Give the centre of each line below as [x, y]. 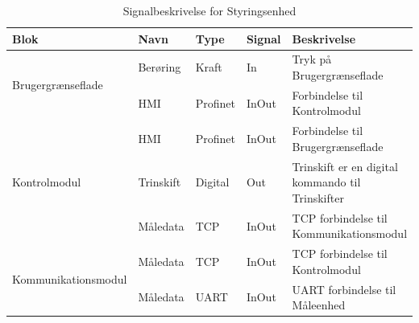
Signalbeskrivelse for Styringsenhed [209, 10]
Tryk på [312, 59]
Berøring [160, 67]
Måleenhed [319, 305]
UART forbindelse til [344, 289]
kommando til [326, 182]
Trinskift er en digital [345, 166]
